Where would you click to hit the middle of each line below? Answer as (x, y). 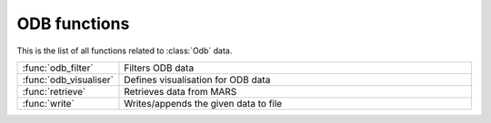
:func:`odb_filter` (58, 68)
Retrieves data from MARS (180, 91)
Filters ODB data (159, 68)
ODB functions (73, 24)
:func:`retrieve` (54, 91)
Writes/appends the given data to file (203, 103)
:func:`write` (48, 103)
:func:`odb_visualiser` (68, 80)
